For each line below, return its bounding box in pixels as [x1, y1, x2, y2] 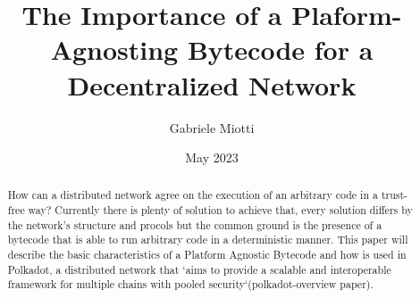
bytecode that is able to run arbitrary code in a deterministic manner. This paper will [7, 232, 408, 247]
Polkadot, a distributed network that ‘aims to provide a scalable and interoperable [7, 261, 391, 277]
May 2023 [185, 148, 239, 167]
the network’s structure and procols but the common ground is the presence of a [7, 217, 382, 232]
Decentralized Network [67, 66, 357, 103]
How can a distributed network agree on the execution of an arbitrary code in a [7, 187, 378, 203]
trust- [381, 187, 408, 203]
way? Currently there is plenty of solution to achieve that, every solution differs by [28, 203, 413, 218]
